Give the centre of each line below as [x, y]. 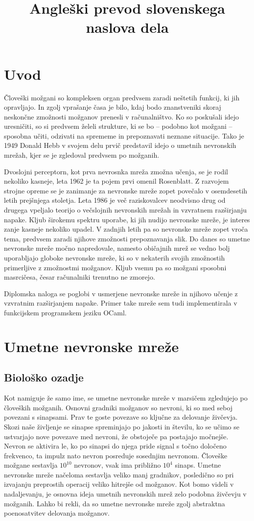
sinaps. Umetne [198, 465]
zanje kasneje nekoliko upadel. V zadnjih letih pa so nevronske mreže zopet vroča [126, 229]
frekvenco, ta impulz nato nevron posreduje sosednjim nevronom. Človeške [116, 455]
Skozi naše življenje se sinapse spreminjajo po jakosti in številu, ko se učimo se [122, 426]
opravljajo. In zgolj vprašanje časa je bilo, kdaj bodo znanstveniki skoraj [113, 107]
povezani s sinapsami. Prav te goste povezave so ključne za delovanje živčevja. [121, 417]
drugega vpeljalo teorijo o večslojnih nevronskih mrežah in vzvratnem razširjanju [126, 210]
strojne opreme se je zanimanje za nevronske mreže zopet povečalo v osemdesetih [126, 190]
